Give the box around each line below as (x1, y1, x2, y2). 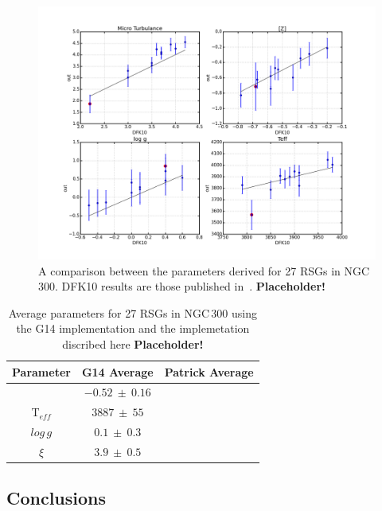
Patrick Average (164, 363, 254, 380)
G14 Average (81, 363, 154, 380)
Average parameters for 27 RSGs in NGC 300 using (8, 304, 257, 321)
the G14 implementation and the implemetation (16, 320, 250, 337)
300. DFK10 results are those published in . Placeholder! (38, 278, 325, 295)
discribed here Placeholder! (62, 335, 204, 352)
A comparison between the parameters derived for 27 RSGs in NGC (38, 262, 370, 279)
